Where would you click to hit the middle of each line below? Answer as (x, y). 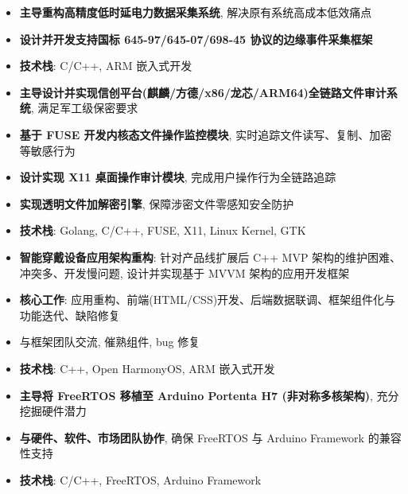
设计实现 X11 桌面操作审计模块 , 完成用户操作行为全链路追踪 (178, 177)
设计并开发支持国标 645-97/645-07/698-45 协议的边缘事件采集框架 (196, 39)
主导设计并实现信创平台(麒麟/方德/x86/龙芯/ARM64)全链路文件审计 (203, 92)
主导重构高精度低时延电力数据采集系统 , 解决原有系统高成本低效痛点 (196, 12)
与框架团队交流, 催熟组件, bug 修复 (110, 342)
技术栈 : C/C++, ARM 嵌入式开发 (106, 66)
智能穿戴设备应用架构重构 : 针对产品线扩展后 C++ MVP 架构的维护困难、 (210, 257)
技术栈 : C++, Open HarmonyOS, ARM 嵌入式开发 (147, 368)
